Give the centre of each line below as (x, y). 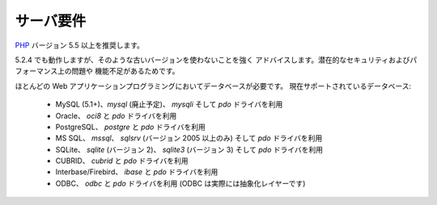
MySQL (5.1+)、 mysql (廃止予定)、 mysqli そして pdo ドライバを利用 (169, 104)
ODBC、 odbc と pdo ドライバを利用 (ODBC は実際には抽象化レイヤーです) (180, 183)
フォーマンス (36, 71)
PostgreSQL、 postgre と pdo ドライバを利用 (131, 127)
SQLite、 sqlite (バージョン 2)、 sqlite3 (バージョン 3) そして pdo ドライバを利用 (189, 149)
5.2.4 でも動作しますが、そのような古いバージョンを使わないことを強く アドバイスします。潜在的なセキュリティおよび (212, 60)
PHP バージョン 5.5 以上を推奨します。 (80, 45)
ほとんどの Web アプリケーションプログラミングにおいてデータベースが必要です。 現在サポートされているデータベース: (213, 86)
